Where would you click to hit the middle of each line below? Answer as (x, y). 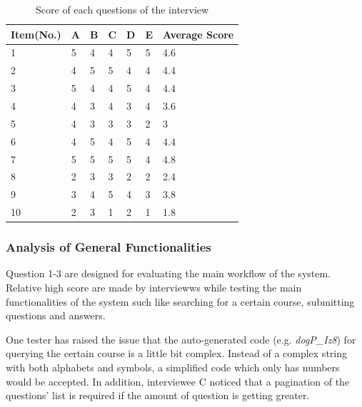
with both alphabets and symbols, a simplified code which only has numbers (173, 367)
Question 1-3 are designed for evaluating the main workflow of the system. (169, 273)
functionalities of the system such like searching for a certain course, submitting (180, 301)
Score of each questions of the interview (122, 9)
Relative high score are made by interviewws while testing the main (154, 287)
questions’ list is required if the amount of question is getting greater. (158, 395)
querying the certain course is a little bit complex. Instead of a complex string (177, 353)
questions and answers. (56, 315)
